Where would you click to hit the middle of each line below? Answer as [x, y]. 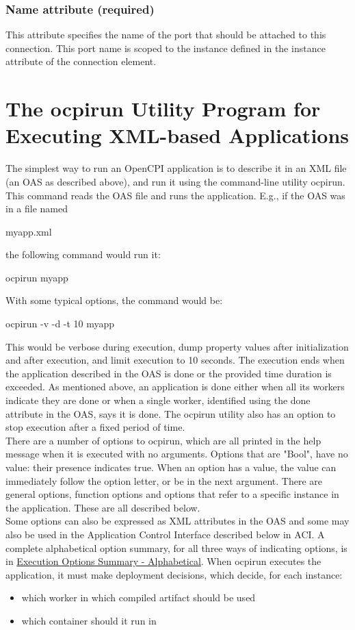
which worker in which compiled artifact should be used [139, 597]
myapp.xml [29, 231]
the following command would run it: [83, 254]
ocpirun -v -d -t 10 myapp [60, 324]
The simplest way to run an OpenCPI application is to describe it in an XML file [176, 168]
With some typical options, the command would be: [114, 300]
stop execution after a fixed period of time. [95, 427]
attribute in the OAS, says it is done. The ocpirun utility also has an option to [171, 413]
